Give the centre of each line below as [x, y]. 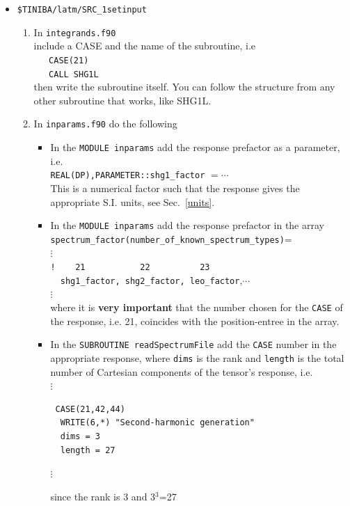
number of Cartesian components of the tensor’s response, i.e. [182, 371]
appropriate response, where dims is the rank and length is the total [197, 357]
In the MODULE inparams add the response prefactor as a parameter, [195, 147]
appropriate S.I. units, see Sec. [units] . [133, 201]
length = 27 [88, 450]
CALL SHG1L [74, 74]
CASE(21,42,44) [90, 409]
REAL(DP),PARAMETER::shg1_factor [128, 176]
